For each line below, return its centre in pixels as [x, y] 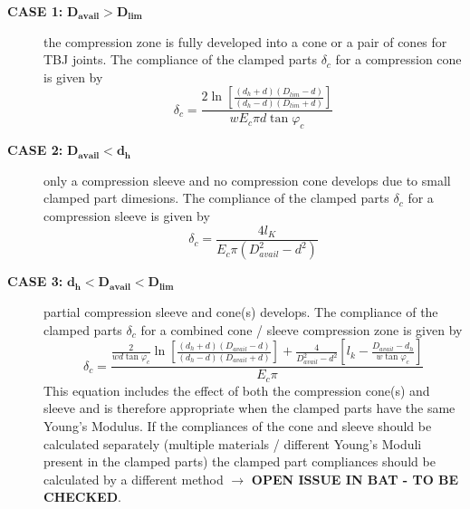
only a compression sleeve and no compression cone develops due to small [247, 180]
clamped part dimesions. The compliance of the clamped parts [216, 198]
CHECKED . [82, 497]
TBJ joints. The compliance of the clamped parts [180, 59]
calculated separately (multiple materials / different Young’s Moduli [233, 443]
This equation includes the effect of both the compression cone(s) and [237, 390]
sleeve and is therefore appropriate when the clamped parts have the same [249, 408]
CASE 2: [35, 150]
